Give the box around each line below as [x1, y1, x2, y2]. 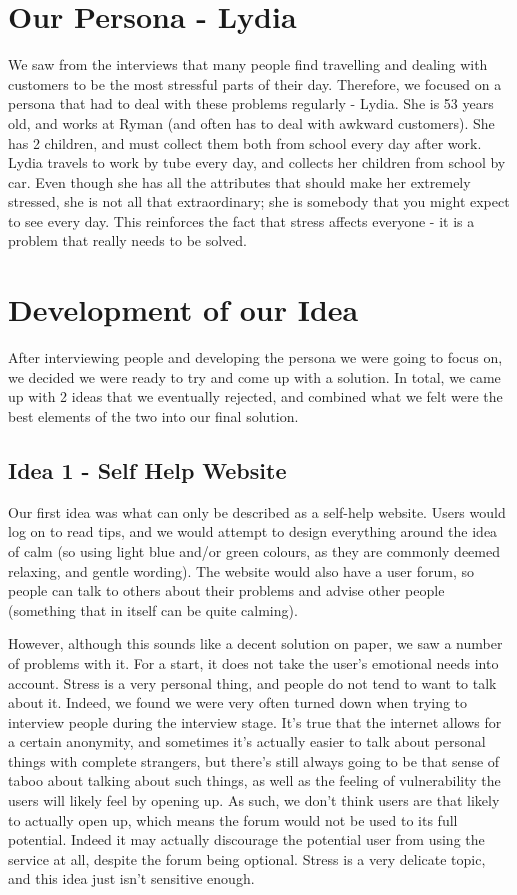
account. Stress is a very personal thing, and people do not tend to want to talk [8, 672, 497, 693]
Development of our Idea [8, 289, 359, 330]
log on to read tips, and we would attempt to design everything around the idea [8, 521, 498, 542]
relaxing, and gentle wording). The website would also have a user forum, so [8, 560, 474, 581]
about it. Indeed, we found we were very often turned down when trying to [8, 692, 468, 713]
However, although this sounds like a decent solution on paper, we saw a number [8, 633, 503, 654]
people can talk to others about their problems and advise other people [8, 580, 445, 601]
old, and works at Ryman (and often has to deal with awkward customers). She [8, 112, 495, 133]
